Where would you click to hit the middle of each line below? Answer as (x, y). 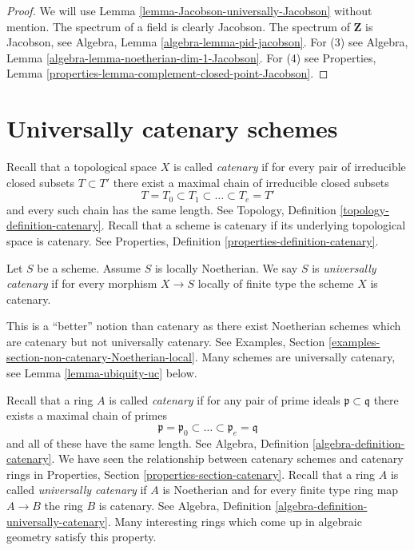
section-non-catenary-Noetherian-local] (101, 357)
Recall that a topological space (82, 167)
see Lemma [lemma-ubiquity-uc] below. (102, 373)
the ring (64, 506)
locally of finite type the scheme (276, 283)
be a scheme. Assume (89, 267)
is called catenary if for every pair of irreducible (290, 167)
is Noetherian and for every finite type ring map (281, 490)
